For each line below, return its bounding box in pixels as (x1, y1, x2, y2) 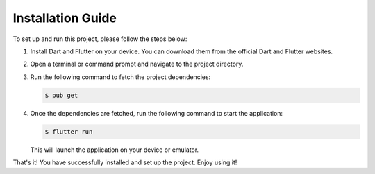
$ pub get (44, 91, 78, 99)
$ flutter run (44, 128, 93, 135)
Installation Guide (12, 10, 117, 26)
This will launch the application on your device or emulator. (30, 146, 199, 154)
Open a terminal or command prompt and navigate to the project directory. (30, 60, 244, 69)
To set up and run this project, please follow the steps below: (12, 35, 187, 43)
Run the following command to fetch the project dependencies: (30, 73, 211, 81)
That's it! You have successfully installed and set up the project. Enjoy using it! (12, 158, 237, 166)
